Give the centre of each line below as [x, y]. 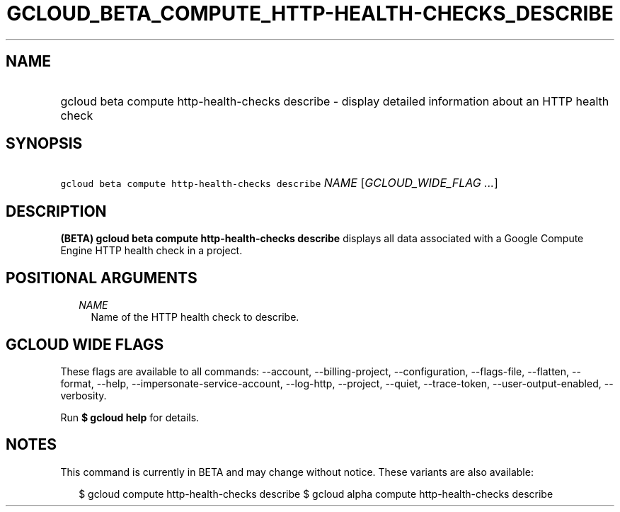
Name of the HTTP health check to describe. [195, 317]
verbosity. [84, 395]
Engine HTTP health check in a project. [151, 251]
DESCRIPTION [56, 211]
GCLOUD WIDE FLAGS [85, 344]
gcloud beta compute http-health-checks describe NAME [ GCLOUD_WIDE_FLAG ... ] [279, 183]
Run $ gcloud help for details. [130, 417]
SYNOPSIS [44, 144]
